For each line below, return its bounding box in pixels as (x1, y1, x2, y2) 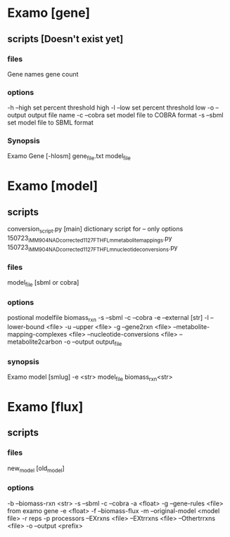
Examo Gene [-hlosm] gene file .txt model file (7, 152, 132, 162)
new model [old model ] (7, 464, 65, 474)
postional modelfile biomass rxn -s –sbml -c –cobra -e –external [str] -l (7, 313, 209, 323)
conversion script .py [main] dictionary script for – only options (7, 225, 184, 235)
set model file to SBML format (7, 118, 94, 127)
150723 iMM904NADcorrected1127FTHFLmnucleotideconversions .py (7, 242, 178, 253)
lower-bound (7, 322, 45, 331)
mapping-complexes (7, 330, 68, 338)
